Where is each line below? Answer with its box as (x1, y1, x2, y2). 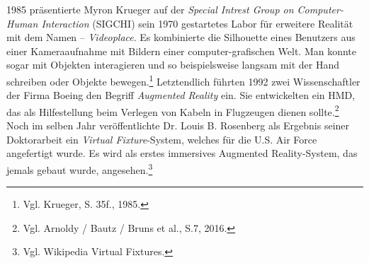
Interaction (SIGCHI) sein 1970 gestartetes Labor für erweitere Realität (41, 16, 353, 30)
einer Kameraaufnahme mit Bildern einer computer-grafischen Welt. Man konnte (6, 43, 357, 58)
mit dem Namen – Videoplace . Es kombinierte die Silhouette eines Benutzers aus (6, 30, 356, 45)
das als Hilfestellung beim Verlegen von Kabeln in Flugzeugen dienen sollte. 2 (6, 102, 339, 119)
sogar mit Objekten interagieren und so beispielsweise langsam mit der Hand (6, 57, 339, 72)
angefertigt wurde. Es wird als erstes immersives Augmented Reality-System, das (6, 146, 358, 160)
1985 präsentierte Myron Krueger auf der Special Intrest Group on (6, 2, 294, 16)
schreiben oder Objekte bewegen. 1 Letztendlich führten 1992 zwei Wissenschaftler (6, 71, 361, 88)
